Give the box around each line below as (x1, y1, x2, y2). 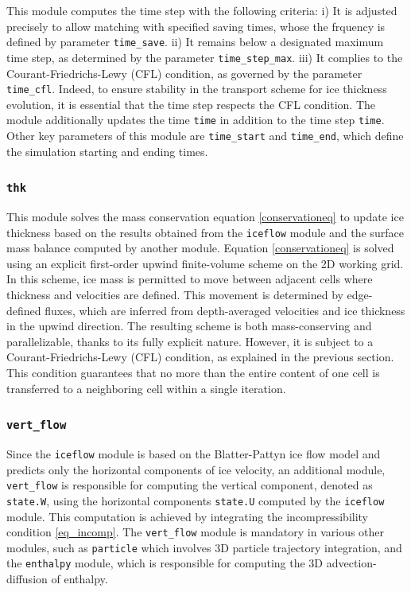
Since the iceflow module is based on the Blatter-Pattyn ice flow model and (6, 446, 381, 462)
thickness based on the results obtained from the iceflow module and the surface (6, 224, 404, 240)
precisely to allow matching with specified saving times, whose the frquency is (6, 18, 386, 34)
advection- (326, 555, 377, 571)
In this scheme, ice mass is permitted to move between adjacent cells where (6, 271, 373, 287)
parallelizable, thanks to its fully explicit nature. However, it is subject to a (6, 333, 374, 349)
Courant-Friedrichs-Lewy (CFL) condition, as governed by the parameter (6, 64, 363, 81)
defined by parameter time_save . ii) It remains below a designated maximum (6, 33, 384, 50)
